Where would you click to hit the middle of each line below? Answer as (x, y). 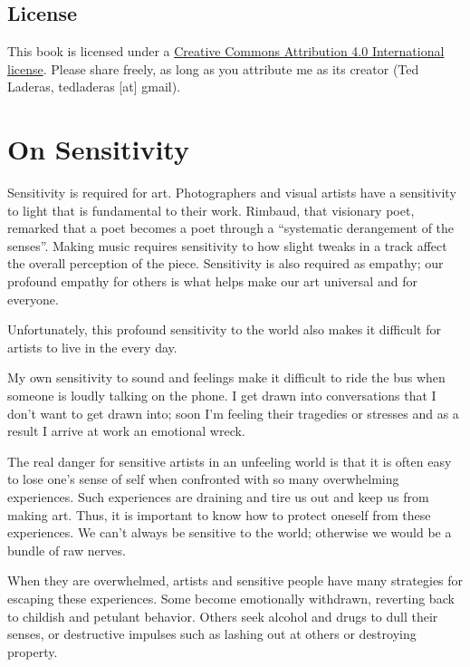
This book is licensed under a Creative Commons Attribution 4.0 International (226, 51)
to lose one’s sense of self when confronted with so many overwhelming (203, 479)
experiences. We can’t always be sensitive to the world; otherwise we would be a (230, 532)
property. (33, 651)
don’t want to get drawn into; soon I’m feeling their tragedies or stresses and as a (233, 413)
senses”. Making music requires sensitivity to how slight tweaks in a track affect (227, 245)
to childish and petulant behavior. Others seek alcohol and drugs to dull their (223, 616)
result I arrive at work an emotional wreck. (126, 431)
